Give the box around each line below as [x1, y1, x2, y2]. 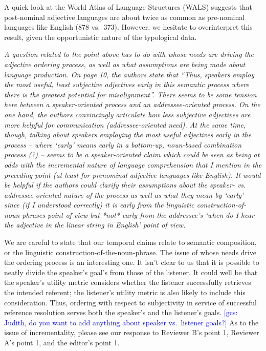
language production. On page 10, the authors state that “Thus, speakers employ [4, 69, 255, 79]
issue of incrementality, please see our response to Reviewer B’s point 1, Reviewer [4, 327, 259, 338]
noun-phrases [4, 209, 45, 220]
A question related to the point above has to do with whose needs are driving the [4, 49, 254, 59]
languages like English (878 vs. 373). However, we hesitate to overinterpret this [4, 22, 253, 32]
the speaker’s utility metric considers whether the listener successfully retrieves [4, 277, 251, 287]
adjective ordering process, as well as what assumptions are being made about [4, 58, 246, 69]
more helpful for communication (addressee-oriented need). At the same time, [4, 119, 246, 130]
